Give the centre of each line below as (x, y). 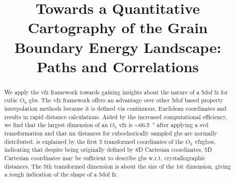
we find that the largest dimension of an (56, 125)
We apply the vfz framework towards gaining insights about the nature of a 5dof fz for (116, 92)
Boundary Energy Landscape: (118, 47)
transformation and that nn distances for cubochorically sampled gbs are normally (111, 133)
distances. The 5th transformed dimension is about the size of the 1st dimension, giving (117, 166)
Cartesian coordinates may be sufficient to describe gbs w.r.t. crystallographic (105, 158)
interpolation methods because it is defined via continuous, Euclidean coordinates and (115, 109)
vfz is (126, 125)
